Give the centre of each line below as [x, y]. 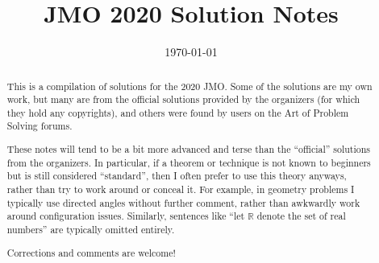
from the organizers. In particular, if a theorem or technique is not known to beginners [189, 162]
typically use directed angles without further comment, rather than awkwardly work [183, 202]
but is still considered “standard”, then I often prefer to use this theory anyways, [177, 176]
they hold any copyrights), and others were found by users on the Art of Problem [178, 112]
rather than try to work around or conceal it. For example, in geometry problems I [181, 189]
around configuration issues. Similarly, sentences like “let [126, 216]
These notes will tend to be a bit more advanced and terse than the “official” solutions [189, 149]
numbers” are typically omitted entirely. [91, 229]
